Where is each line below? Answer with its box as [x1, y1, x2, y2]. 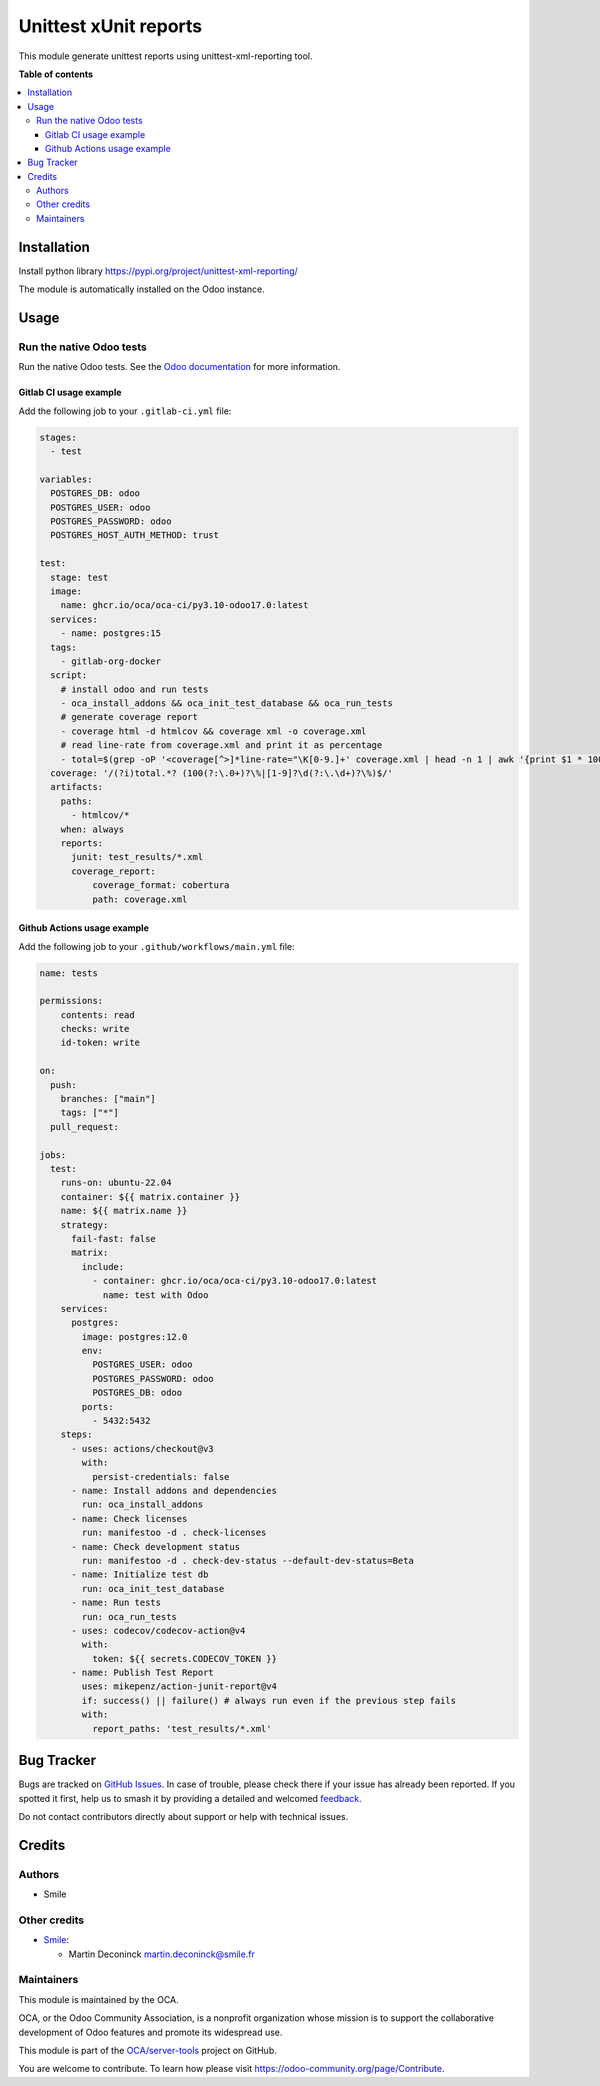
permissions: [39, 995, 104, 1007]
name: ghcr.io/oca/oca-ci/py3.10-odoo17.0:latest [60, 600, 309, 611]
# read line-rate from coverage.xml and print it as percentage [60, 740, 383, 751]
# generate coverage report [60, 711, 199, 723]
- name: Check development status [71, 1541, 240, 1552]
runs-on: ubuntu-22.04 [60, 1177, 172, 1189]
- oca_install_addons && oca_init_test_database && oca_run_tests [60, 698, 394, 709]
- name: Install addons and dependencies [71, 1485, 277, 1496]
